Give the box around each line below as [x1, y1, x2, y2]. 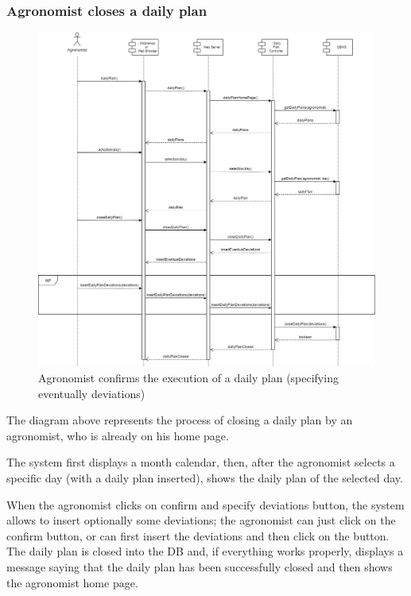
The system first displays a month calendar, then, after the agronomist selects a [6, 454, 395, 470]
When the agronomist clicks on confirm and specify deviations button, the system [6, 496, 405, 513]
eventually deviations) [38, 385, 145, 401]
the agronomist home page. [6, 574, 138, 590]
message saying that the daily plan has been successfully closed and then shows [6, 559, 393, 575]
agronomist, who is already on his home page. [6, 427, 229, 443]
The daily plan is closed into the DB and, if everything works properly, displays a [6, 543, 404, 559]
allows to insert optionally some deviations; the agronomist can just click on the [6, 512, 396, 528]
